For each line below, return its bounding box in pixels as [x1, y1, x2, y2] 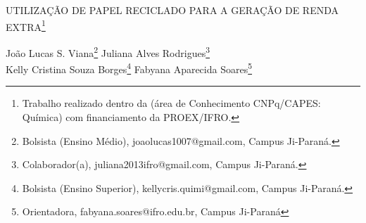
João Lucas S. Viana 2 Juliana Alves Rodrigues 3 [6, 43, 210, 60]
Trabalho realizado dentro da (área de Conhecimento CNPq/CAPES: [22, 96, 321, 110]
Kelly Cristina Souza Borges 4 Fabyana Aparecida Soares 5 [6, 60, 253, 76]
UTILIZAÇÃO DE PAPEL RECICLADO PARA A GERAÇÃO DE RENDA [6, 3, 339, 17]
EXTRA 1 [6, 17, 46, 34]
